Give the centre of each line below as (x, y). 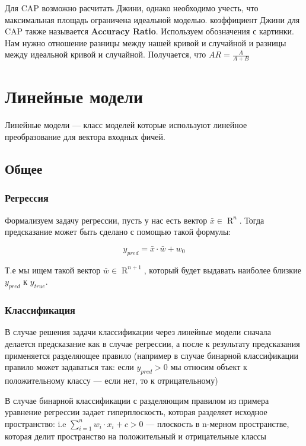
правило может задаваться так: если (69, 367)
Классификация (40, 310)
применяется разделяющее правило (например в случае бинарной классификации (152, 355)
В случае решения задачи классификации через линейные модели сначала (138, 332)
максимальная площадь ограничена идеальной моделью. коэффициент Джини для (152, 19)
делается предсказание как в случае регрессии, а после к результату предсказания (152, 343)
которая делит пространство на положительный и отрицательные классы (136, 436)
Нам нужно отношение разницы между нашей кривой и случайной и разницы (146, 42)
